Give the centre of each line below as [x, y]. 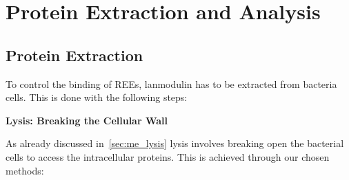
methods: [25, 170]
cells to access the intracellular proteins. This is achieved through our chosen [168, 156]
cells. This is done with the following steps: [97, 97]
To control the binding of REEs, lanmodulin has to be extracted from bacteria [171, 83]
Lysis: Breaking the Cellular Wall [87, 120]
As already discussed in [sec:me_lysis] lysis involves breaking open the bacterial [175, 143]
